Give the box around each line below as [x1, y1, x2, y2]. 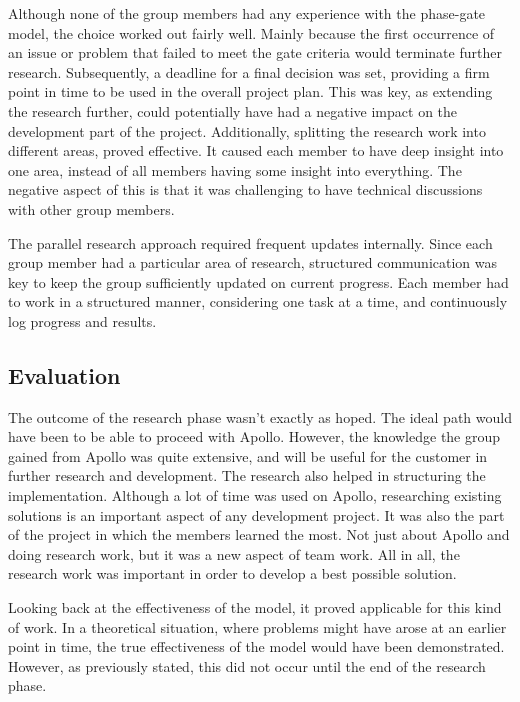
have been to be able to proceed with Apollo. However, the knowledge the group [8, 426, 501, 447]
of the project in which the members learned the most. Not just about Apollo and [8, 524, 510, 545]
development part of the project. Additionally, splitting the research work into [8, 120, 486, 141]
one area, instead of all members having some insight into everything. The [8, 159, 462, 180]
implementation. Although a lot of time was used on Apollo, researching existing [8, 485, 502, 506]
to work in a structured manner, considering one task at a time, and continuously [8, 291, 508, 312]
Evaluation [8, 359, 121, 390]
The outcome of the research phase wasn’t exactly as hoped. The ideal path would [8, 406, 512, 427]
